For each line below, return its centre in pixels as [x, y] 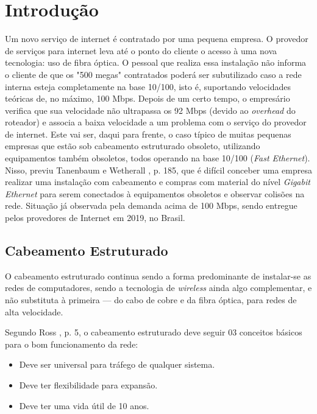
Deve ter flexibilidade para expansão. [88, 384]
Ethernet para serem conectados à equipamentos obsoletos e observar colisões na [155, 193]
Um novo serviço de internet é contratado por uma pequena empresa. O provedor [157, 39]
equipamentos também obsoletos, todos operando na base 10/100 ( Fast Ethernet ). [158, 158]
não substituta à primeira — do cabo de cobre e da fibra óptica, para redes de [151, 300]
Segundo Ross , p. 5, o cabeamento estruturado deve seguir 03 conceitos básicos [154, 332]
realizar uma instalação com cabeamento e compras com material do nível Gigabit [158, 182]
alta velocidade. [34, 311]
